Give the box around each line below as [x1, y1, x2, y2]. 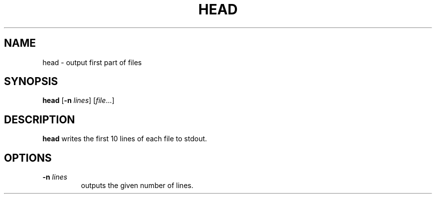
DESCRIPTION [4, 113, 75, 126]
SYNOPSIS [4, 75, 58, 88]
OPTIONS [4, 151, 52, 164]
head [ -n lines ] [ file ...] [42, 96, 114, 105]
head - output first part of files [42, 58, 142, 67]
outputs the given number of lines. [81, 181, 194, 190]
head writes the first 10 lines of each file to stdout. [42, 134, 207, 143]
